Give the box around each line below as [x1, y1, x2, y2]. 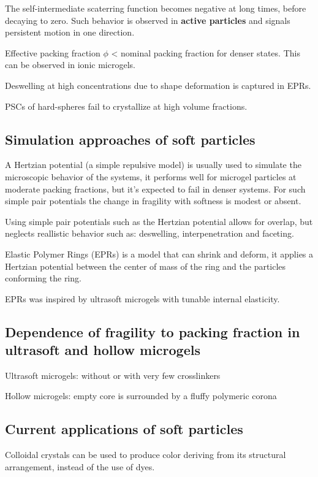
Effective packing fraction [5, 46, 100, 59]
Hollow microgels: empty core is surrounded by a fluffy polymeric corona [5, 389, 277, 402]
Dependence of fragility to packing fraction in [5, 322, 300, 341]
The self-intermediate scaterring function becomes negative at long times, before [5, 2, 306, 14]
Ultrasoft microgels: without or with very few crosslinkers [5, 368, 221, 381]
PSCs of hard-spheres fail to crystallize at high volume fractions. [5, 99, 248, 112]
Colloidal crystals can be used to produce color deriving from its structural [5, 448, 286, 461]
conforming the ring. [5, 272, 81, 284]
